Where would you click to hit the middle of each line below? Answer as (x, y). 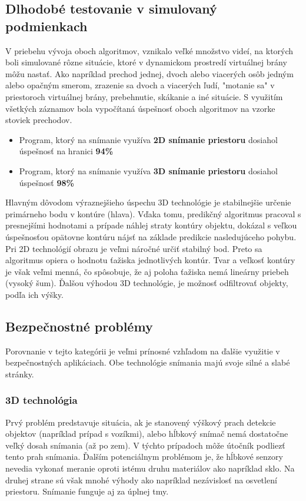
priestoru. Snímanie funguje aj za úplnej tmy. (87, 491)
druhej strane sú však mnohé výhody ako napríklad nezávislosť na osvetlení (141, 480)
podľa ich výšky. (34, 294)
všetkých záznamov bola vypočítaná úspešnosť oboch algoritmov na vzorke (140, 108)
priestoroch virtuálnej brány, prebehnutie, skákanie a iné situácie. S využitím (144, 96)
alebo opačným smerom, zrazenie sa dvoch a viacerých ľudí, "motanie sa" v (140, 85)
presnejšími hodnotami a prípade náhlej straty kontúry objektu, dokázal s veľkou (151, 225)
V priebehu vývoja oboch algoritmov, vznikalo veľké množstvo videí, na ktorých (149, 50)
